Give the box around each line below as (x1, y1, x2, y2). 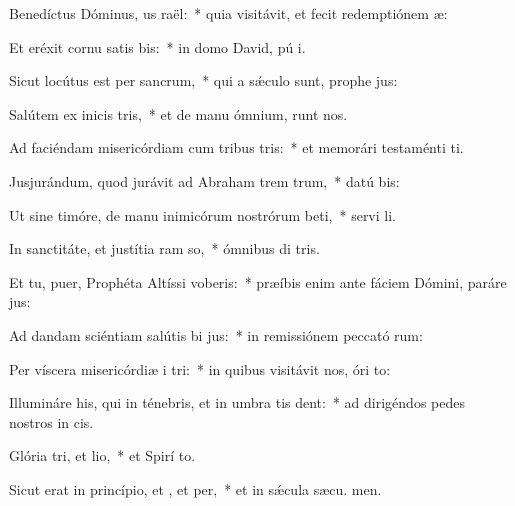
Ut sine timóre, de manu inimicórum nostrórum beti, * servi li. (9, 204, 396, 225)
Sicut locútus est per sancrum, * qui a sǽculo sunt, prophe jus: (9, 70, 398, 91)
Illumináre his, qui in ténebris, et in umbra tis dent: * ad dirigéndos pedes (9, 392, 465, 413)
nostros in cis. (9, 411, 94, 432)
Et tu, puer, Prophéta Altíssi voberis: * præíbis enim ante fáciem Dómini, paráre (9, 271, 507, 292)
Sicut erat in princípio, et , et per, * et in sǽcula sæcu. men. (9, 478, 382, 499)
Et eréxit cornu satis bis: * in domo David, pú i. (9, 36, 306, 57)
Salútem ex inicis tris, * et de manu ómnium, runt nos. (9, 103, 348, 124)
